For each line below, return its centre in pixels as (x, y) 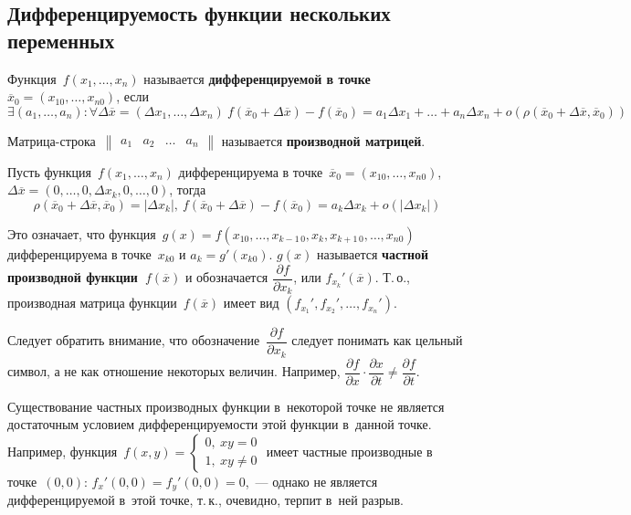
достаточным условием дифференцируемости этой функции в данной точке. (220, 424)
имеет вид (251, 303)
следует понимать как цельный (377, 340)
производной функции (73, 277)
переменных (61, 40)
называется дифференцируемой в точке (257, 78)
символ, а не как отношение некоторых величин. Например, (174, 371)
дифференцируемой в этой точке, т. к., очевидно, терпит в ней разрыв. (205, 500)
